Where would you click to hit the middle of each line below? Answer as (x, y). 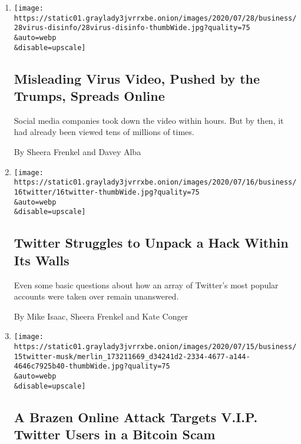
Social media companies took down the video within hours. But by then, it (149, 120)
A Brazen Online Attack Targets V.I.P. (136, 417)
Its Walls (42, 260)
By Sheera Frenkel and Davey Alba (77, 152)
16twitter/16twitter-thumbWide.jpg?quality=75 (107, 192)
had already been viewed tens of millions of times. (104, 132)
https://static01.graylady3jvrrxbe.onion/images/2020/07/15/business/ (155, 346)
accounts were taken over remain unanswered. (96, 296)
